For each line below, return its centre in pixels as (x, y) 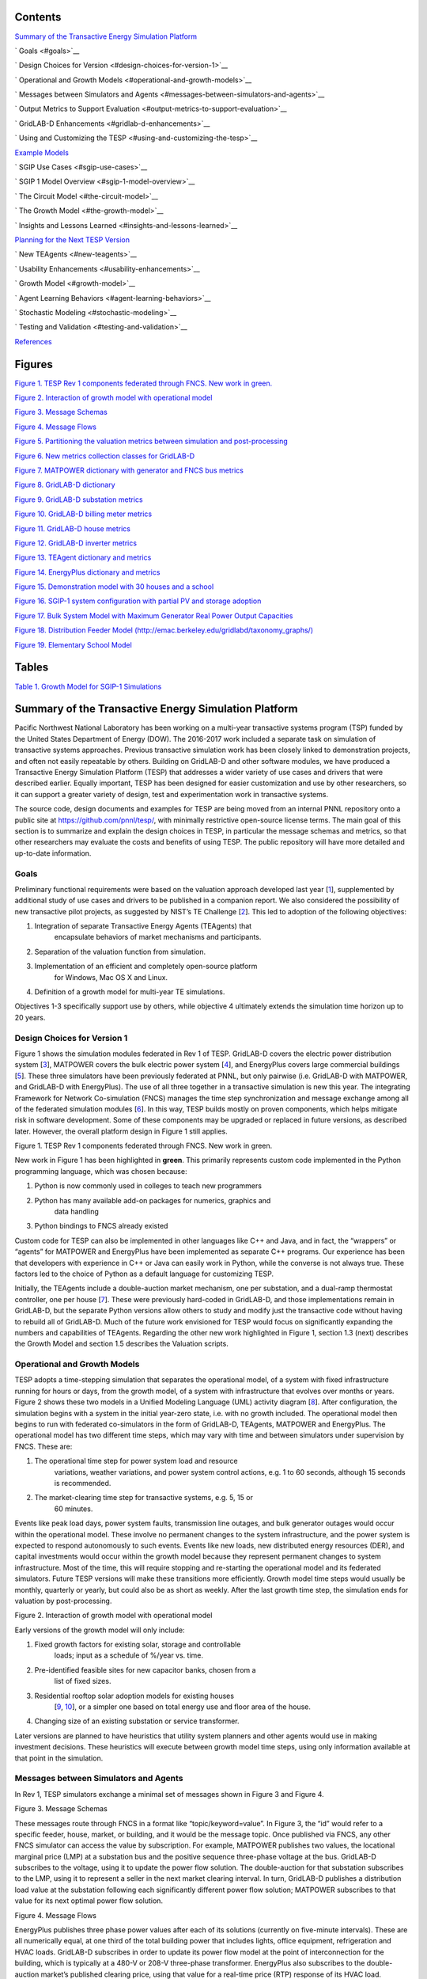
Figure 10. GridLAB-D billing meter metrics (83, 514)
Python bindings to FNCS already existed (101, 1226)
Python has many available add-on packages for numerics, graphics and (153, 1200)
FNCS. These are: (43, 1446)
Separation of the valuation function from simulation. (120, 952)
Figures (34, 364)
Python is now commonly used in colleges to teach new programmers (148, 1186)
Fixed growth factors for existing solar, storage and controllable (138, 1645)
